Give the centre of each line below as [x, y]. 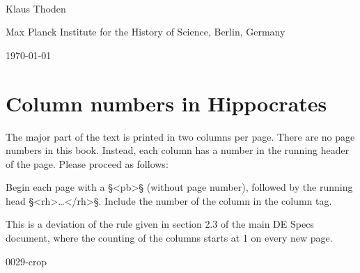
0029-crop [26, 261]
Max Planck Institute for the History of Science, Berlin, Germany [146, 32]
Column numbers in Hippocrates [166, 103]
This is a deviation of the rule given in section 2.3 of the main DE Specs [160, 224]
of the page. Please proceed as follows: [87, 163]
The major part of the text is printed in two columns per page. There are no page [180, 136]
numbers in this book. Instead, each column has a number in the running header [178, 150]
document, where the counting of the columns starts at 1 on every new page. [169, 238]
